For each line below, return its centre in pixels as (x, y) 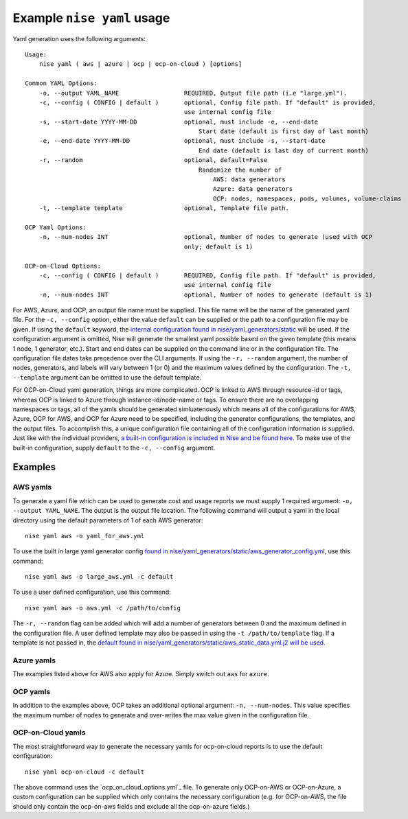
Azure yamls (34, 660)
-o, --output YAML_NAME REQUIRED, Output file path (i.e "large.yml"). (193, 93)
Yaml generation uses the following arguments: (79, 38)
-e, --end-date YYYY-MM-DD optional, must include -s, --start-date (182, 141)
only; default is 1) (218, 246)
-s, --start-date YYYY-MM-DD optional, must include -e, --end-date (179, 122)
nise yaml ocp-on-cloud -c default (85, 772)
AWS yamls (32, 487)
